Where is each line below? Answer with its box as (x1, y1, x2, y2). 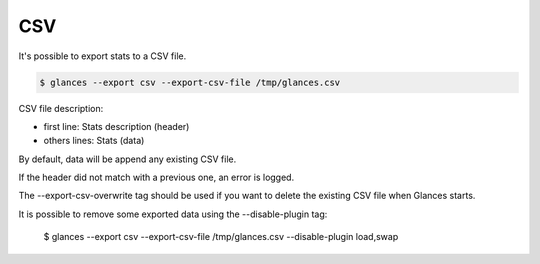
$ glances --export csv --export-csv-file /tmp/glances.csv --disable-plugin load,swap (43, 231, 399, 243)
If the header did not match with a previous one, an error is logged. (18, 171, 295, 184)
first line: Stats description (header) (43, 120, 190, 132)
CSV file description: (18, 102, 104, 114)
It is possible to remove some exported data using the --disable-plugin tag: (18, 208, 328, 220)
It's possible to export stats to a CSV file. (18, 50, 187, 62)
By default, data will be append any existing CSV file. (18, 153, 237, 165)
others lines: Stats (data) (43, 135, 145, 147)
